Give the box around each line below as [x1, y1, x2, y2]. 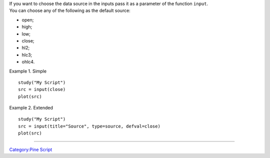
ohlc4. [21, 59, 35, 65]
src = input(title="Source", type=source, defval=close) [18, 123, 161, 129]
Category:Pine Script [9, 146, 52, 152]
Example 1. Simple [9, 68, 47, 74]
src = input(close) [18, 86, 66, 92]
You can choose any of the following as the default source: [9, 7, 131, 13]
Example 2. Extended [9, 105, 53, 111]
